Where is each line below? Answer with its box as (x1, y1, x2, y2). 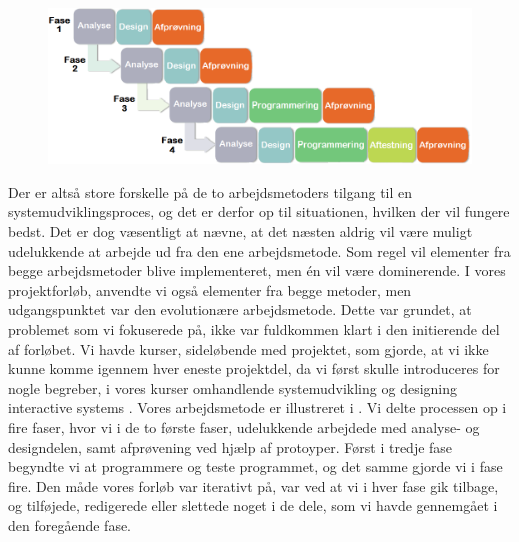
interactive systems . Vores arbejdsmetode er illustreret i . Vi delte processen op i (8, 397, 507, 418)
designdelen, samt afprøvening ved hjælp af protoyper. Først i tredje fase (8, 436, 453, 457)
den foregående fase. (8, 514, 132, 535)
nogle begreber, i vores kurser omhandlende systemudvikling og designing (8, 377, 457, 398)
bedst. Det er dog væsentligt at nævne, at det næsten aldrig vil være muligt (8, 221, 473, 242)
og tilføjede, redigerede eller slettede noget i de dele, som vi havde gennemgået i (8, 495, 498, 516)
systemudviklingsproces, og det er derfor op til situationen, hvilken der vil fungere (8, 201, 510, 222)
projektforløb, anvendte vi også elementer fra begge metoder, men (8, 279, 412, 300)
